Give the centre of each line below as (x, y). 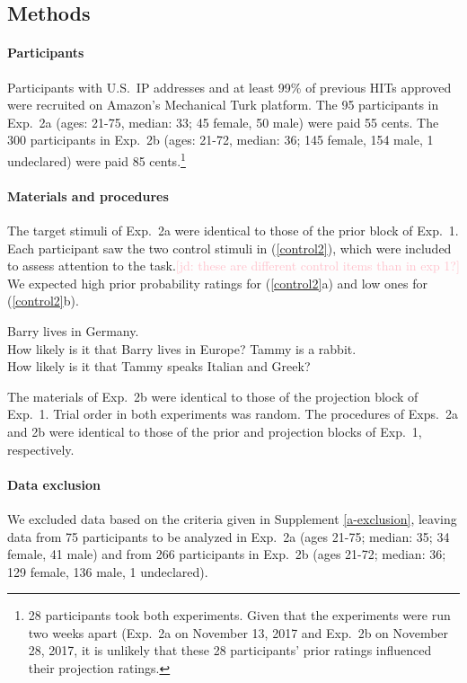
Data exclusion (54, 484)
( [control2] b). (43, 301)
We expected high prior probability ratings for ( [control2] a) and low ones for (217, 283)
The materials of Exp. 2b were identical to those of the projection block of (213, 396)
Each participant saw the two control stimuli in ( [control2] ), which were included (229, 248)
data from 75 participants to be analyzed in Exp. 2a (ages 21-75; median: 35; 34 (229, 536)
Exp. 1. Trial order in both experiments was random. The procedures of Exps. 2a (233, 414)
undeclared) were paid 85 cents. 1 (97, 159)
